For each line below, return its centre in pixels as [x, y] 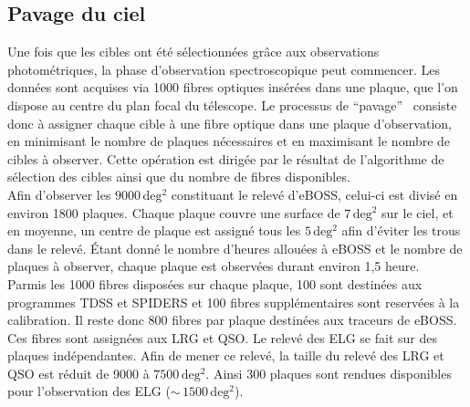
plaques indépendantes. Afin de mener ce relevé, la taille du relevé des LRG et [226, 355]
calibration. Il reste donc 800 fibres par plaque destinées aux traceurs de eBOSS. [232, 320]
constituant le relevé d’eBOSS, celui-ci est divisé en [314, 194]
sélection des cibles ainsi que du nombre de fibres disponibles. [179, 177]
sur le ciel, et [418, 212]
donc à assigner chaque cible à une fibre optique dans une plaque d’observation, [230, 123]
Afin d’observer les [59, 194]
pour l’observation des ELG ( [89, 391]
